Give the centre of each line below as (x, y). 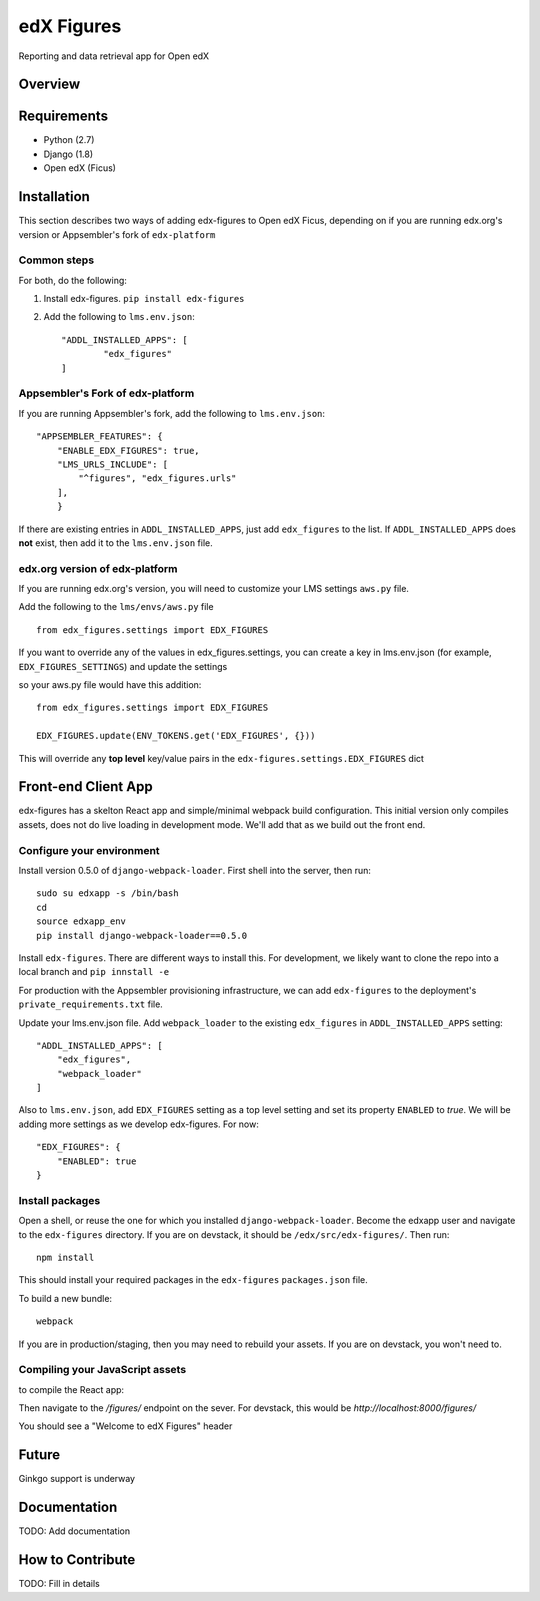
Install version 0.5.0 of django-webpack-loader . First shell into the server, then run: (195, 870)
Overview (49, 84)
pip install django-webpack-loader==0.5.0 (142, 935)
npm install (65, 1257)
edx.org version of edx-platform (98, 568)
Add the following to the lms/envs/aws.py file (116, 607)
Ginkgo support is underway (76, 1479)
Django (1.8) (68, 154)
